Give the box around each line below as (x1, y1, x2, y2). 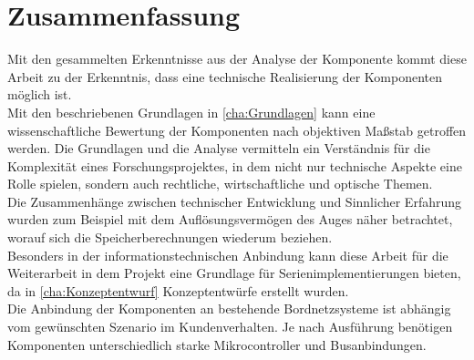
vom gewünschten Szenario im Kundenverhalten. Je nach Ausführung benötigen (7, 317, 453, 336)
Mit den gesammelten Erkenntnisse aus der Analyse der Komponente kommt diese (7, 49, 467, 68)
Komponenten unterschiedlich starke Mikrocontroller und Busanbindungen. (7, 334, 427, 354)
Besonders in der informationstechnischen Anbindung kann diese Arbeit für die (7, 245, 448, 264)
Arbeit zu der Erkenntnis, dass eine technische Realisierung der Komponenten (7, 67, 442, 86)
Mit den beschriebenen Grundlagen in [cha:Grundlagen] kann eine (7, 102, 376, 121)
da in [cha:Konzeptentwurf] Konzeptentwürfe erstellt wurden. (7, 281, 349, 300)
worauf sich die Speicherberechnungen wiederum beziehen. (7, 228, 333, 247)
